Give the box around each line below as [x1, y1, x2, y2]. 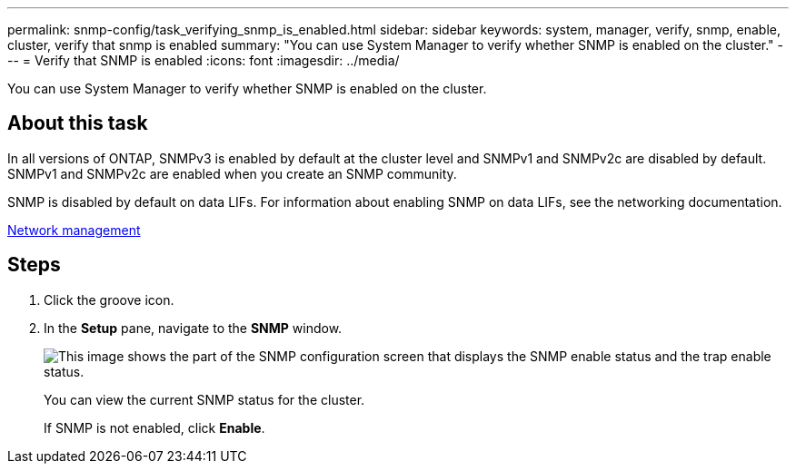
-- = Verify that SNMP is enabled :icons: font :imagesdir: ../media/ [7, 53, 400, 68]
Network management [7, 221, 141, 238]
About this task [7, 112, 148, 135]
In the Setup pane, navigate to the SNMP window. [44, 319, 343, 336]
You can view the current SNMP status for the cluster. [44, 391, 365, 407]
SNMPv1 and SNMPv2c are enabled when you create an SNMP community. [7, 165, 457, 182]
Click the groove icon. [44, 291, 174, 308]
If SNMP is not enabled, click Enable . [44, 419, 265, 436]
